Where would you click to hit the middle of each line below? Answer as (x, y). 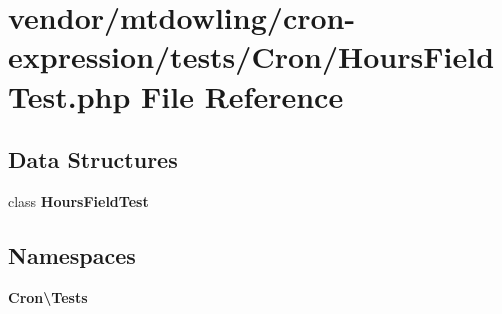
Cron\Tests (48, 296)
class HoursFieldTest (78, 200)
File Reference (242, 95)
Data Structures (93, 159)
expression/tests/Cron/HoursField (251, 56)
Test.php (69, 95)
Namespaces (72, 254)
